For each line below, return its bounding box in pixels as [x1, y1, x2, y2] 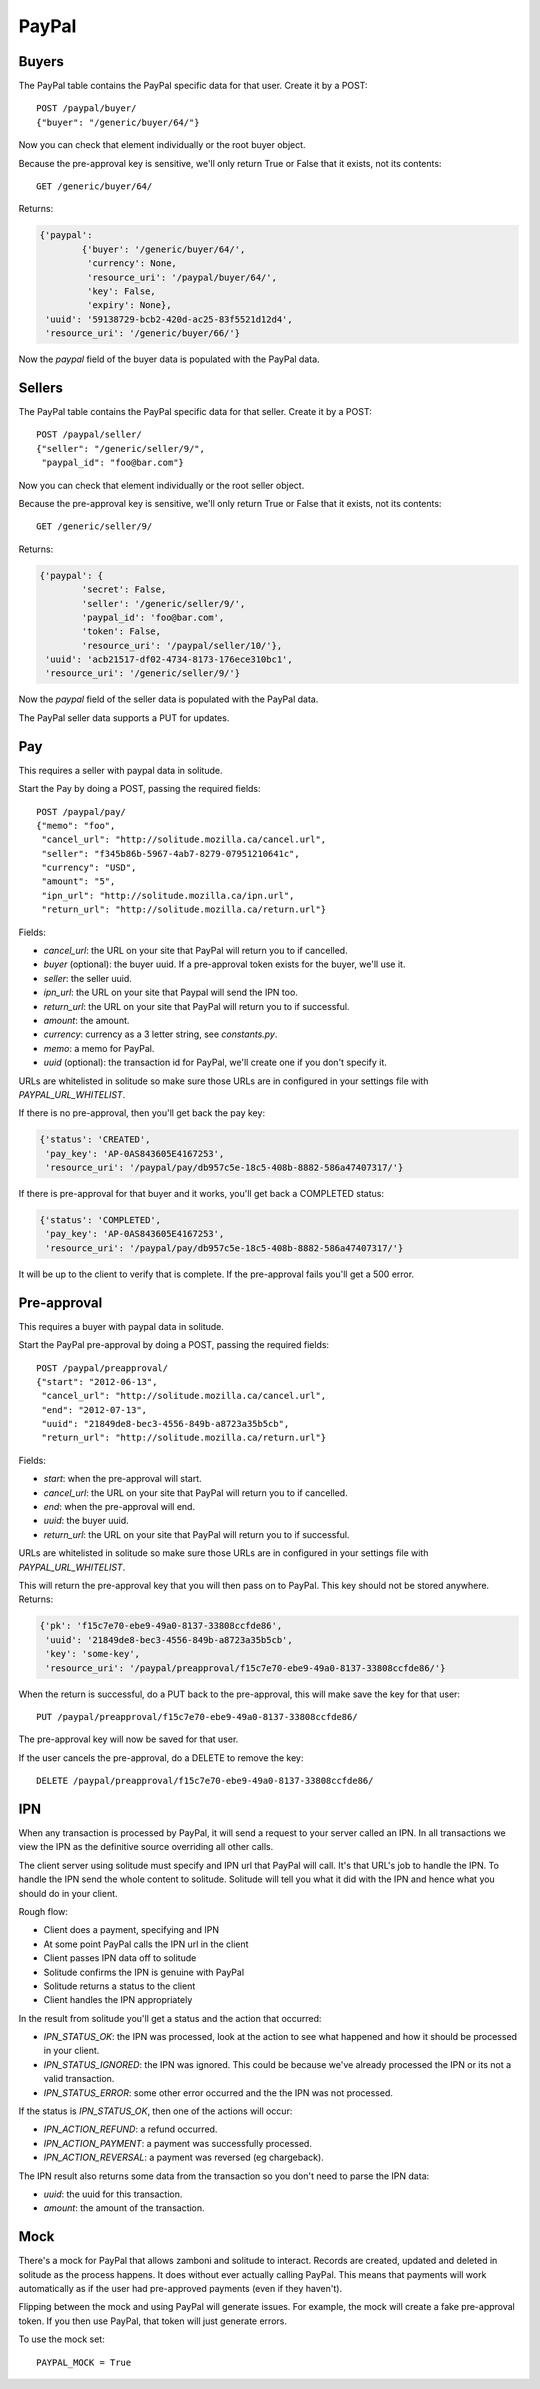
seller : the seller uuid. [43, 972, 132, 984]
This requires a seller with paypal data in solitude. [18, 764, 223, 776]
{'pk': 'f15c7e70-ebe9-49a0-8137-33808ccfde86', [39, 1620, 283, 1632]
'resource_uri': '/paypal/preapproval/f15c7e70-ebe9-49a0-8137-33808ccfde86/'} [45, 1662, 446, 1674]
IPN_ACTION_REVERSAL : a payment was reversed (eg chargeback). [43, 2151, 324, 2164]
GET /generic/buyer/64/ [36, 181, 153, 192]
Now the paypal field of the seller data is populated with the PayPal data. [18, 693, 319, 705]
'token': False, [81, 626, 162, 637]
